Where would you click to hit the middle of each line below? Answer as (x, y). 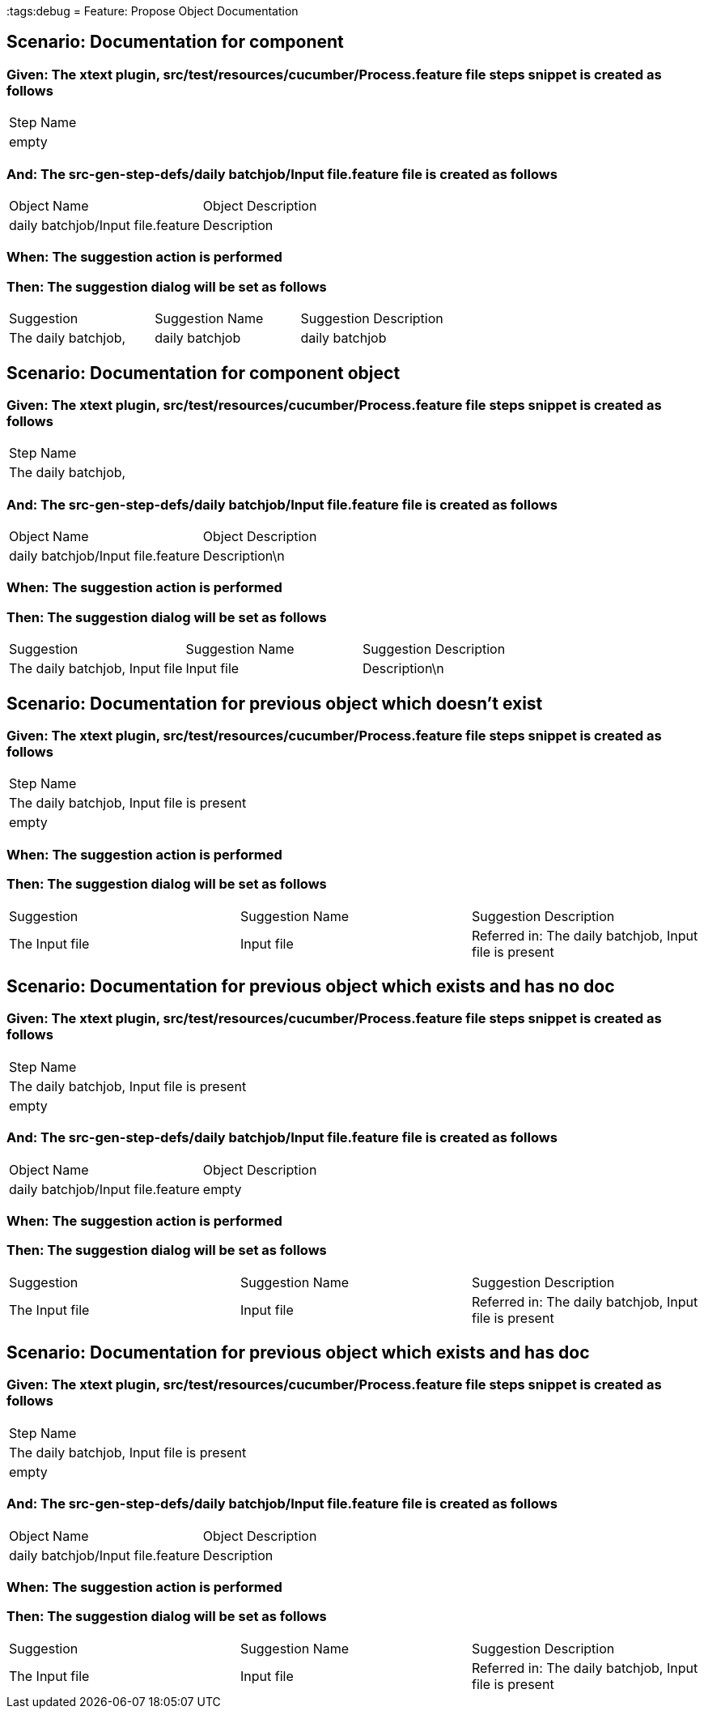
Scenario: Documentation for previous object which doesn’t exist (275, 703)
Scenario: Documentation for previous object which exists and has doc (298, 1353)
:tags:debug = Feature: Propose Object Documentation (153, 11)
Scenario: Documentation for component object (204, 373)
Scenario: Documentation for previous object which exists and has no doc (311, 986)
